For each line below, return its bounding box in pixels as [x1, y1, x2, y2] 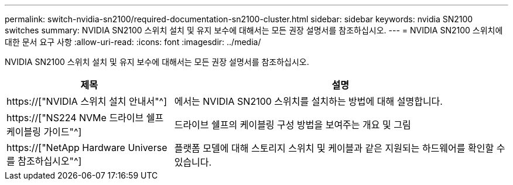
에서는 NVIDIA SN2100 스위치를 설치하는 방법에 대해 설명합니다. [174, 95, 443, 107]
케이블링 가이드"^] [6, 126, 82, 138]
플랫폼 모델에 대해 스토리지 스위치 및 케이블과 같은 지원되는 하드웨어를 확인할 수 [174, 142, 505, 154]
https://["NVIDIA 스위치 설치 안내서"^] [6, 95, 167, 107]
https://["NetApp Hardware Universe [6, 142, 167, 153]
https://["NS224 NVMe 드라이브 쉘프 [6, 112, 164, 124]
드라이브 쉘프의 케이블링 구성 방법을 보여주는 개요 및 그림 [174, 119, 411, 131]
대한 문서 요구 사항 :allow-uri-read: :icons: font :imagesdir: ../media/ [5, 37, 261, 47]
